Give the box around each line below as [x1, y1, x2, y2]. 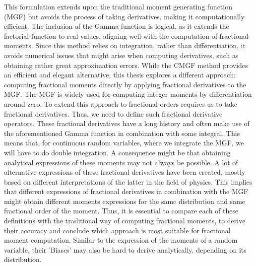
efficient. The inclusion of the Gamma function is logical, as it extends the [4, 21, 229, 31]
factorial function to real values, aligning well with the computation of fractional [4, 30, 249, 41]
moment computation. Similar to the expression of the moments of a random [4, 235, 238, 245]
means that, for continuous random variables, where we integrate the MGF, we [4, 137, 244, 148]
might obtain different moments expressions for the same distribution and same [4, 196, 246, 206]
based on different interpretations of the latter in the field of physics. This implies [4, 176, 253, 187]
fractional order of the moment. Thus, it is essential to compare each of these [4, 205, 239, 216]
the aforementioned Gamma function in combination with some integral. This [4, 128, 240, 138]
